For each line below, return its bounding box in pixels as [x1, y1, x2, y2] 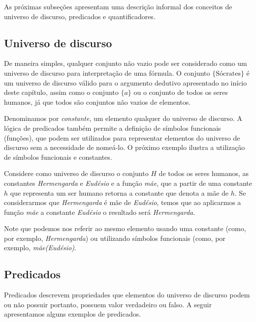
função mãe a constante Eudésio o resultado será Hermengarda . [4, 206, 195, 217]
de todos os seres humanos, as [159, 168, 249, 178]
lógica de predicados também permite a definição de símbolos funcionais [4, 122, 221, 133]
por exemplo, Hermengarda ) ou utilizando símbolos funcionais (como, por [4, 233, 225, 243]
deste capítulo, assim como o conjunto [4, 87, 119, 97]
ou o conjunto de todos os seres [133, 87, 228, 97]
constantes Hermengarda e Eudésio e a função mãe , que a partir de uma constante [4, 177, 252, 188]
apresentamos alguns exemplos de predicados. [4, 309, 141, 319]
